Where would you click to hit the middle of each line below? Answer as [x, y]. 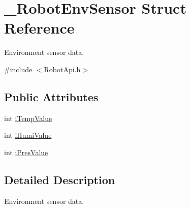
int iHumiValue [28, 135]
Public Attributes [51, 96]
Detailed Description [60, 179]
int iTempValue [28, 118]
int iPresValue [26, 152]
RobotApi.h [62, 69]
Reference [39, 28]
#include [18, 69]
